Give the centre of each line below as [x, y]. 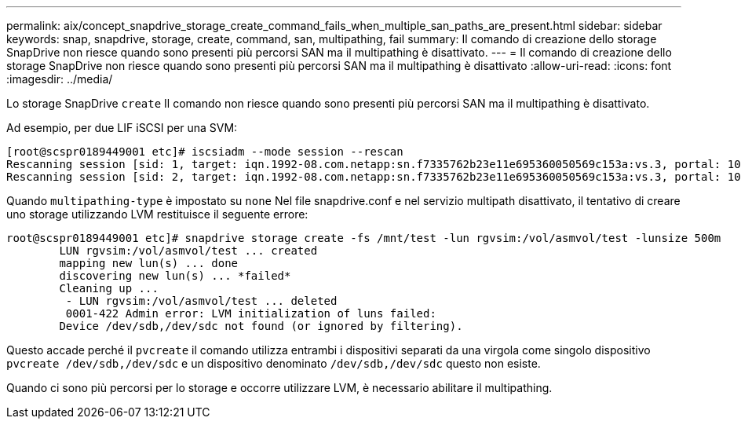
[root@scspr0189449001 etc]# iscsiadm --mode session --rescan [205, 152]
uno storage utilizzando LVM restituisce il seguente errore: [157, 214]
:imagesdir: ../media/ [60, 79]
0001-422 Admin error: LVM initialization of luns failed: [251, 313]
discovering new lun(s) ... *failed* [175, 276]
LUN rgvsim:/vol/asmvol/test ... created [188, 251]
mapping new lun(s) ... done [149, 263]
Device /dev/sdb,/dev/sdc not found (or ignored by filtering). [261, 326]
